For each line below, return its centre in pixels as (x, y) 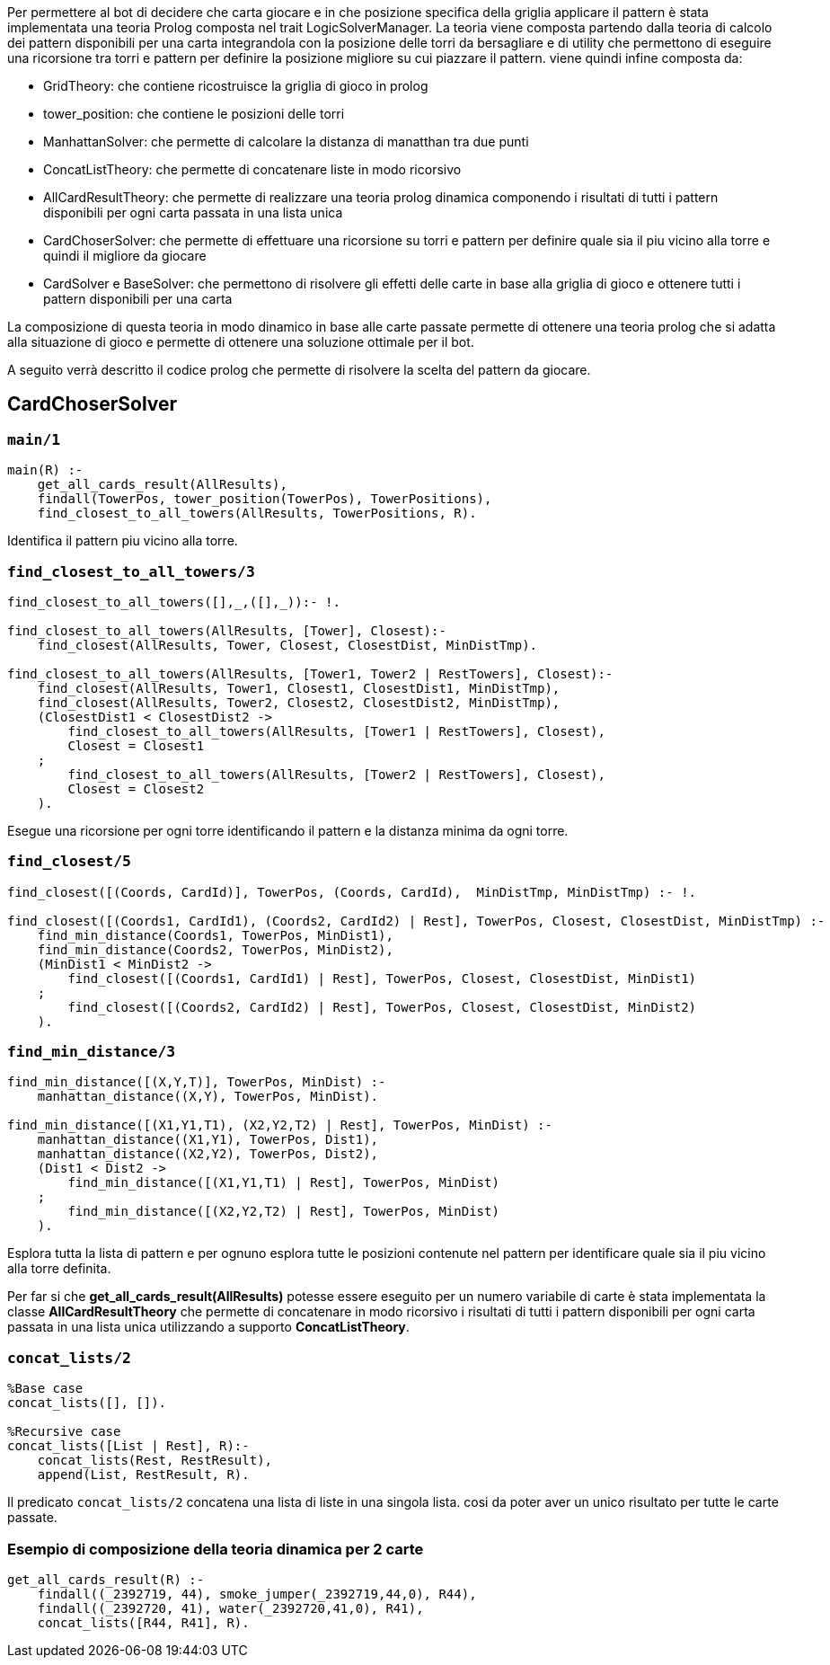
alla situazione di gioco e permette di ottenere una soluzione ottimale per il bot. (241, 342)
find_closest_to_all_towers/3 (131, 571)
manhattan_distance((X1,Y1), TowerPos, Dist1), (208, 1140)
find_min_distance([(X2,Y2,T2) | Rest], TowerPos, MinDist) (283, 1212)
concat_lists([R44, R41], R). (143, 1622)
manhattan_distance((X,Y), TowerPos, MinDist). (208, 1097)
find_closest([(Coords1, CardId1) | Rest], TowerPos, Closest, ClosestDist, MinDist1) (382, 978)
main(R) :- (45, 470)
